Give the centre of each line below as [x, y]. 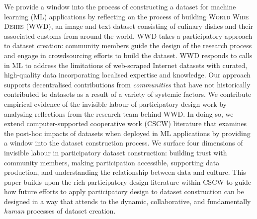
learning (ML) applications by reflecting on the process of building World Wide [127, 16]
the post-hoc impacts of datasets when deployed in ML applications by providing [127, 133]
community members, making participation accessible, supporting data [112, 162]
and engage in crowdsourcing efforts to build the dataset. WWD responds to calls [128, 55]
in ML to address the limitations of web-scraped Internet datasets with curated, [126, 65]
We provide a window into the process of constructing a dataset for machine [120, 6]
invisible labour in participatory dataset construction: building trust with [116, 152]
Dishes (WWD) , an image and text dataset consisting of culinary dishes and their [128, 26]
